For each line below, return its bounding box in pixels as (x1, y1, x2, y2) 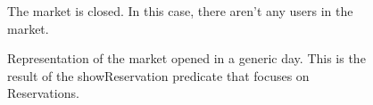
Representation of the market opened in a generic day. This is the (7, 49, 366, 68)
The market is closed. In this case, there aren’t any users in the (7, 2, 353, 20)
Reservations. (7, 84, 79, 102)
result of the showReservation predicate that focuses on (7, 66, 310, 85)
